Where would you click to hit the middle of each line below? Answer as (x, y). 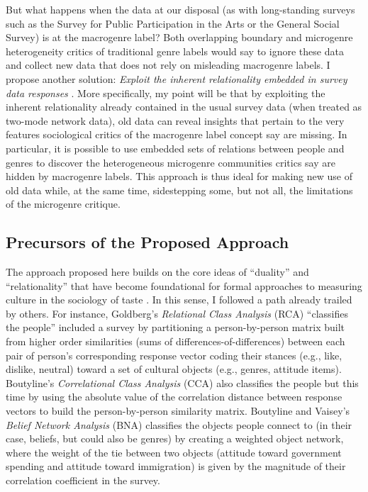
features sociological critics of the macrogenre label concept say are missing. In (177, 134)
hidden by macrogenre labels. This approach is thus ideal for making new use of (179, 176)
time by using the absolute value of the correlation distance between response (174, 397)
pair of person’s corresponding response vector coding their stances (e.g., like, (174, 355)
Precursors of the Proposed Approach (147, 242)
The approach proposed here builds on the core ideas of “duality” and (157, 272)
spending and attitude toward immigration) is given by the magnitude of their (176, 466)
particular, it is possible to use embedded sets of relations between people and (175, 148)
